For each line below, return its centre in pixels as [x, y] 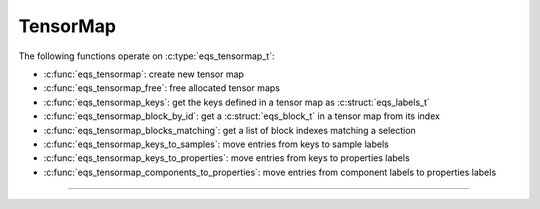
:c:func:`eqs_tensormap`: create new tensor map [144, 74]
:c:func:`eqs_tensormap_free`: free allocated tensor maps [161, 88]
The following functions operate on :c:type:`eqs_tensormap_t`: [146, 56]
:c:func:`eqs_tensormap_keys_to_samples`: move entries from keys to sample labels [216, 144]
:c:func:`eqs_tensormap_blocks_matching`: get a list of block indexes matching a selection [230, 130]
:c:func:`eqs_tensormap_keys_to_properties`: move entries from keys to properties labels [226, 158]
